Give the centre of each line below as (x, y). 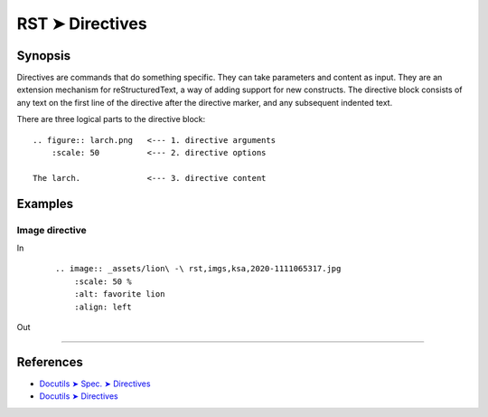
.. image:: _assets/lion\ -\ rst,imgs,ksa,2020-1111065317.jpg (198, 269)
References (50, 362)
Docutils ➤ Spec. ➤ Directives (95, 384)
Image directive (52, 230)
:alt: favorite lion (119, 294)
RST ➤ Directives (82, 24)
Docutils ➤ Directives (79, 396)
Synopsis (44, 56)
